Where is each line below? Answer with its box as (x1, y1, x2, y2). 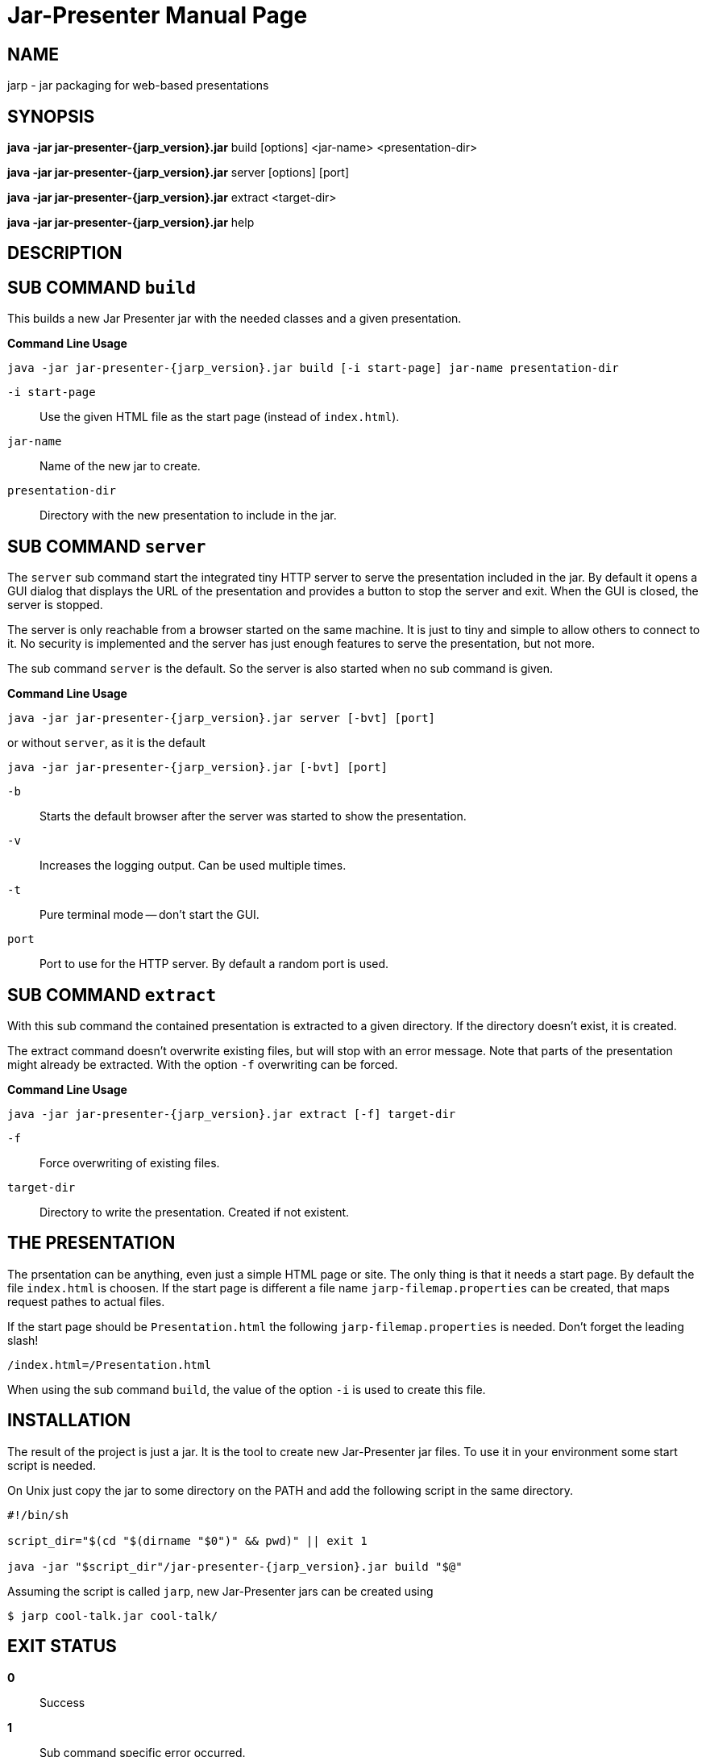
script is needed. (7, 1458, 96, 1472)
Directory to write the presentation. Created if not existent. (39, 1204, 350, 1219)
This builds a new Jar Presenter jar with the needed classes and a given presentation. (7, 311, 462, 326)
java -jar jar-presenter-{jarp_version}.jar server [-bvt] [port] (7, 712, 436, 725)
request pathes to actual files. (7, 1294, 165, 1308)
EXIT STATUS (7, 1636, 117, 1657)
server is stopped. (7, 598, 103, 612)
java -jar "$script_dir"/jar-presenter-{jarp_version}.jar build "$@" (7, 1559, 463, 1573)
